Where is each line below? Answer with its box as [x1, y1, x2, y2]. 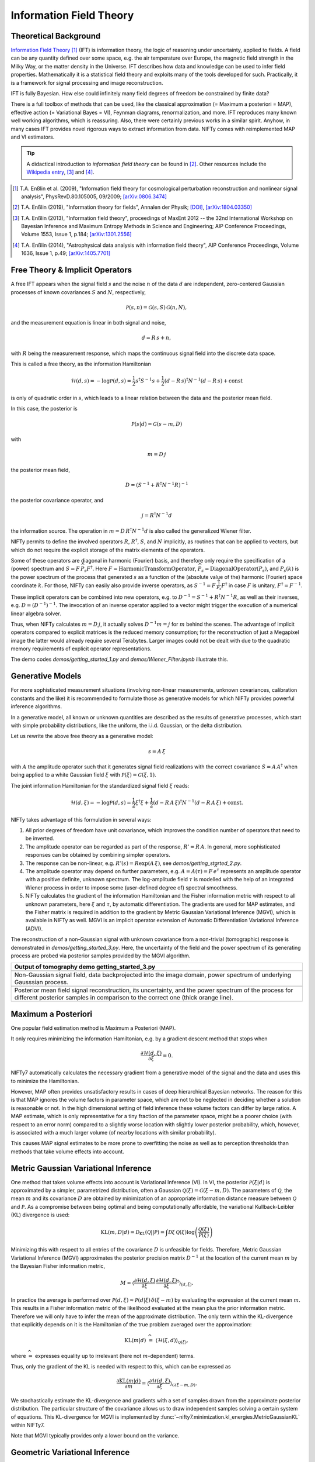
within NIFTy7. [10, 1422, 45, 1429]
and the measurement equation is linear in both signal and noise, [10, 319, 166, 326]
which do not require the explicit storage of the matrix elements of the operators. [10, 546, 205, 553]
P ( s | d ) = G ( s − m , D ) [131, 420, 183, 427]
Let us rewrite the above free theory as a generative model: [10, 733, 154, 740]
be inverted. [25, 835, 55, 842]
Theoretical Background [10, 31, 101, 41]
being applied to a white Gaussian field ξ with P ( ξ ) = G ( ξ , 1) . [10, 771, 157, 778]
